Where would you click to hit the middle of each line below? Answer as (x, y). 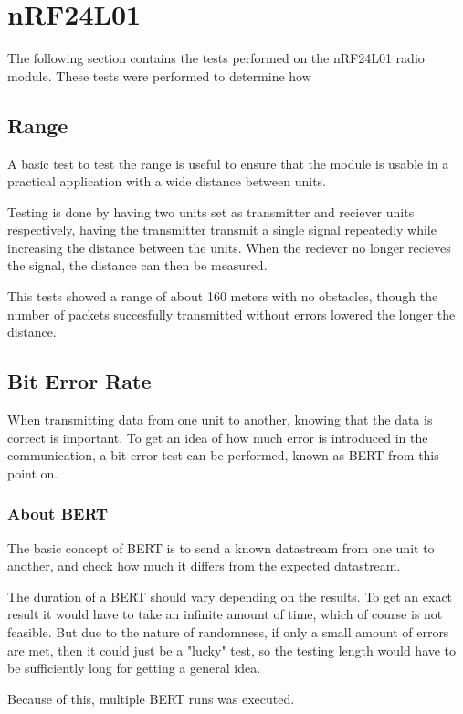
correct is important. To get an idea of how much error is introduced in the (218, 437)
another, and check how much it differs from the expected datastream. (204, 566)
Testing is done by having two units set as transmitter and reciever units (211, 211)
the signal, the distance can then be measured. (137, 265)
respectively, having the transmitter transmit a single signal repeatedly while (222, 230)
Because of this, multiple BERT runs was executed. (151, 698)
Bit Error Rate (79, 381)
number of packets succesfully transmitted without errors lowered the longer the (231, 314)
